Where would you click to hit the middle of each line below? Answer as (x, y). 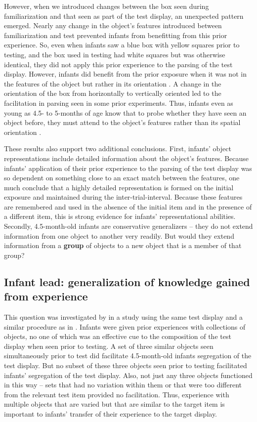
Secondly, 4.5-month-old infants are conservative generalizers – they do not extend (128, 226)
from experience (46, 296)
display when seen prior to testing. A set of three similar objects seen (109, 346)
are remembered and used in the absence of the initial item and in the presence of (128, 206)
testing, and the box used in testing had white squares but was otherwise (115, 54)
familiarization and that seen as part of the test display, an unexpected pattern (124, 16)
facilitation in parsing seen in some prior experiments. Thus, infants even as (119, 103)
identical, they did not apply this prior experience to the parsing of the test (118, 64)
